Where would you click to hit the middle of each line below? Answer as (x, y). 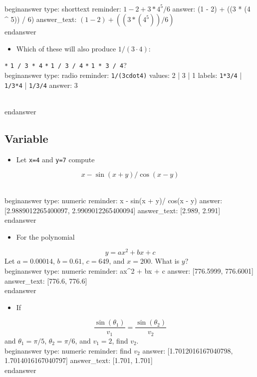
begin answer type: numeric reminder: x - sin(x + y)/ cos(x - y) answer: (114, 200)
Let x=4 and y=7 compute (55, 159)
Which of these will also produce (66, 48)
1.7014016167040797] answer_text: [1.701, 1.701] (79, 360)
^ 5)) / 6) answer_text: (41, 19)
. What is (165, 261)
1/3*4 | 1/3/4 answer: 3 (41, 85)
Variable (26, 138)
